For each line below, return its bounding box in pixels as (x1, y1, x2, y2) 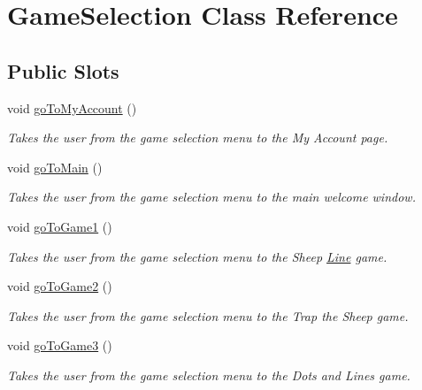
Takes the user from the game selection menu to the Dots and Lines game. (7, 365, 410, 384)
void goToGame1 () (7, 217, 112, 235)
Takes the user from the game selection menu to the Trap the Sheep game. (7, 306, 409, 325)
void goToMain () (7, 157, 103, 176)
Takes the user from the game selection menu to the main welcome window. (7, 187, 416, 206)
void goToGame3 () (7, 336, 112, 355)
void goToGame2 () (7, 277, 112, 295)
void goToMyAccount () (7, 98, 137, 117)
